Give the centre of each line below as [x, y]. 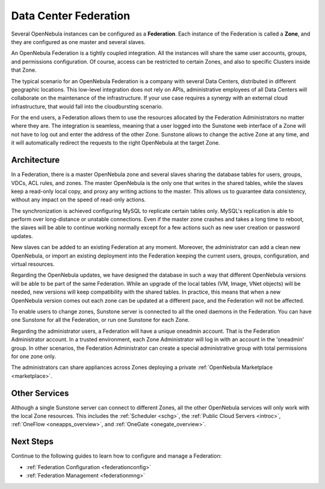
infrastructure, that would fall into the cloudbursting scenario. [87, 106]
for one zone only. [34, 356]
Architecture [36, 160]
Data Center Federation [71, 16]
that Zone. [24, 70]
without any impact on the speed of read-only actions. [79, 200]
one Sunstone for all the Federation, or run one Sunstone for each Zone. [100, 320]
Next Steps [32, 442]
